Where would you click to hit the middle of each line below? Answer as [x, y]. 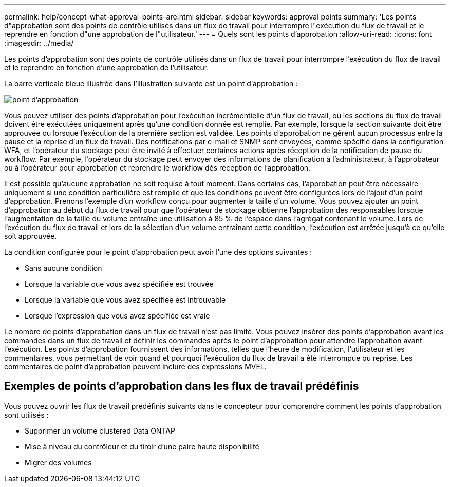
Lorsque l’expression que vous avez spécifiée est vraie [117, 316]
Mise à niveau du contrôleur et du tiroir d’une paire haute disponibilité [142, 446]
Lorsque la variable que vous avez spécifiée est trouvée [119, 284]
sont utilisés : [26, 415]
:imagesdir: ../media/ [39, 43]
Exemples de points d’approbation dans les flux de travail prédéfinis [182, 386]
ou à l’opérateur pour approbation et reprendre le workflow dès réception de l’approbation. [157, 168]
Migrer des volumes [58, 462]
